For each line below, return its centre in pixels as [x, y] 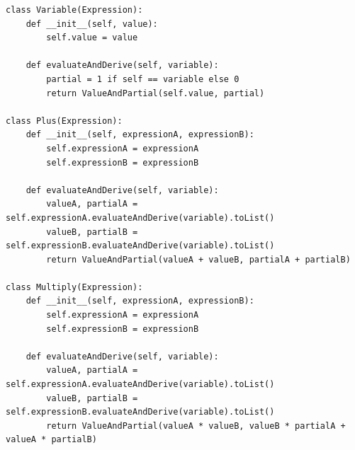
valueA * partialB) [51, 440]
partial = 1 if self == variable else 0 [143, 79]
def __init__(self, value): [92, 24]
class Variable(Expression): [74, 10]
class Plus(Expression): [64, 121]
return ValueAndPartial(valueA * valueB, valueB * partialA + [196, 426]
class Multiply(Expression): [74, 287]
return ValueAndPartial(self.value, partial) [156, 93]
